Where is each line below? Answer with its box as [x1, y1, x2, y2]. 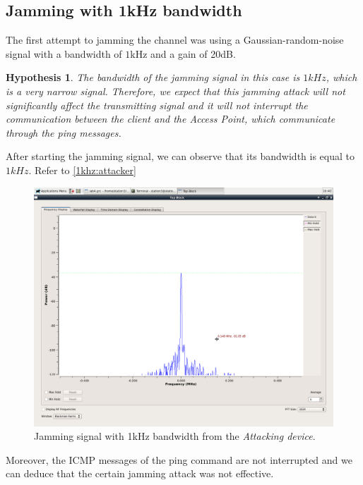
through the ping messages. [6, 125, 121, 140]
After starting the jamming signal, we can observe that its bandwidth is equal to [6, 149, 355, 164]
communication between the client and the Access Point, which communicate [6, 111, 335, 126]
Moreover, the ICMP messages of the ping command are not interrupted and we [6, 452, 352, 467]
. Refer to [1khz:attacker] [28, 162, 136, 177]
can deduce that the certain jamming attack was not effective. [6, 466, 274, 481]
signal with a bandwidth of [6, 46, 122, 61]
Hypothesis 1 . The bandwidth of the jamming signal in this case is [6, 70, 300, 85]
